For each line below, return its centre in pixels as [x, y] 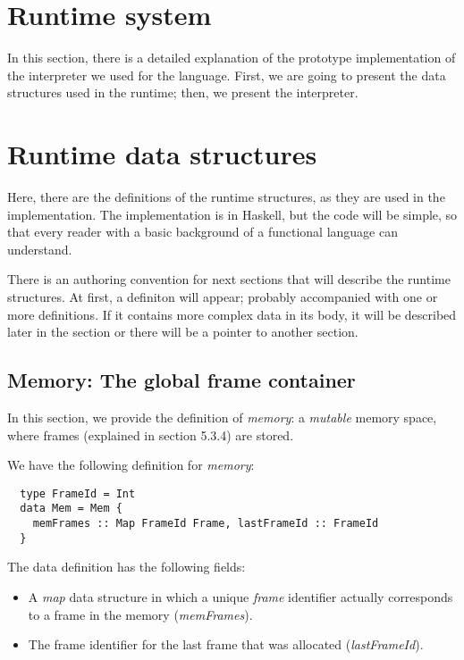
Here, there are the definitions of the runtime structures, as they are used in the [226, 197]
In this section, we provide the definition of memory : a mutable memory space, [222, 417]
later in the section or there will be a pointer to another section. [183, 332]
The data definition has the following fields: [127, 567]
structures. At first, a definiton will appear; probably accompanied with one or [223, 297]
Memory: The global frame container [181, 380]
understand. [40, 249]
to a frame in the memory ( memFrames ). [140, 614]
